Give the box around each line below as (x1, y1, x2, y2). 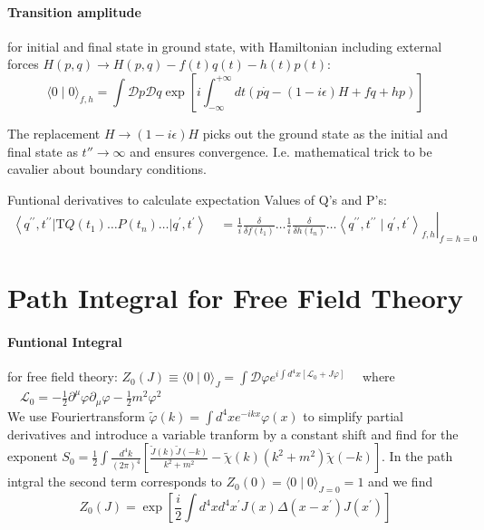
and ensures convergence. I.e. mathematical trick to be (130, 141, 432, 160)
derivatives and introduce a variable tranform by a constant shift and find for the (7, 424, 459, 443)
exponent (7, 447, 58, 466)
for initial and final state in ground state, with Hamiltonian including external (7, 36, 442, 55)
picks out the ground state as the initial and (202, 123, 448, 142)
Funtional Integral (7, 332, 122, 352)
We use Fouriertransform (7, 406, 145, 425)
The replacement (7, 123, 101, 142)
